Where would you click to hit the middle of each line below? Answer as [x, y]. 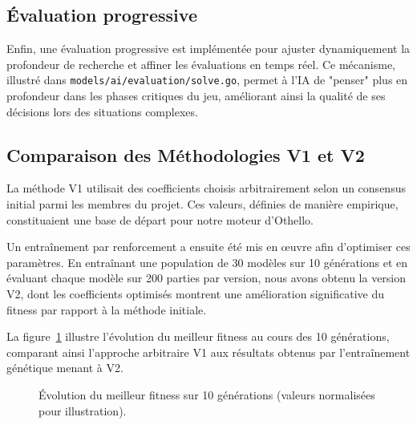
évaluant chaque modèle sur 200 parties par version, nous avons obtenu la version [206, 278]
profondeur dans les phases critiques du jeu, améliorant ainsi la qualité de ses [196, 96]
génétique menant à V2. [65, 368]
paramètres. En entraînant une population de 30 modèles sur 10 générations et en [207, 262]
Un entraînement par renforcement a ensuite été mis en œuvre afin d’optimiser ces [208, 247]
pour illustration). [83, 410]
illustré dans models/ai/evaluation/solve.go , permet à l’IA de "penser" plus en [207, 80]
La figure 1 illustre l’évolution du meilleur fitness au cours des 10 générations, [198, 336]
